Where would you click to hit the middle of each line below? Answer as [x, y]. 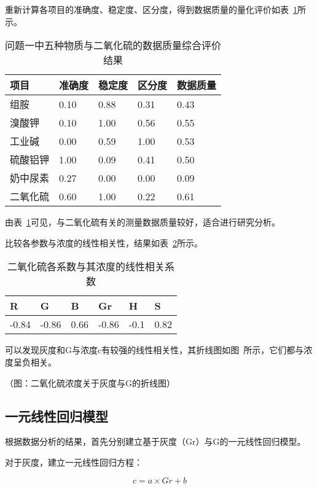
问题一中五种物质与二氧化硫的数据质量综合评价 [113, 45]
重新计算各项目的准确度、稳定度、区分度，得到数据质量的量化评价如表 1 [151, 9]
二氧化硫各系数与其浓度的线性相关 [86, 267]
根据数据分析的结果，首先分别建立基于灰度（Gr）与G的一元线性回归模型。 [155, 441]
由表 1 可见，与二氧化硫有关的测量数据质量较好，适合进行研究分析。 [143, 222]
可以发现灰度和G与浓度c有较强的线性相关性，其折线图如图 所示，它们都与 [155, 350]
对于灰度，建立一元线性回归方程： [74, 462]
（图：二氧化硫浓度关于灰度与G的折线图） [90, 382]
